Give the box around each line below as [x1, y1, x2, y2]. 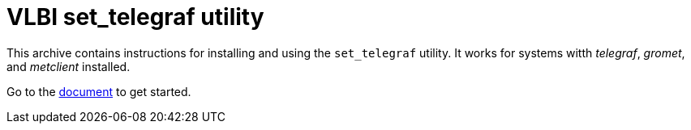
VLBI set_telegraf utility [6, 3, 264, 31]
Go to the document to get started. [6, 84, 191, 99]
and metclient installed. [6, 59, 131, 73]
